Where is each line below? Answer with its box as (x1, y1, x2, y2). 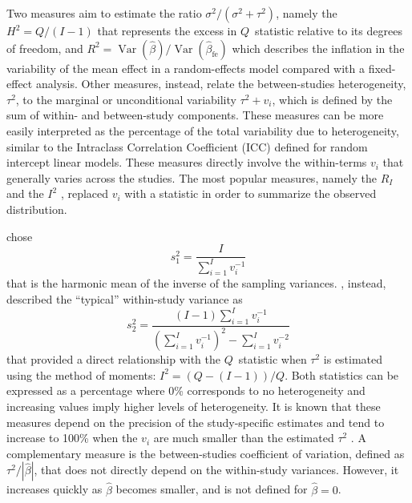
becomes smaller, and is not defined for (115, 481, 308, 497)
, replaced (60, 185, 109, 202)
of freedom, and (6, 39, 83, 56)
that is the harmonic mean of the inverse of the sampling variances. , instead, (6, 275, 386, 292)
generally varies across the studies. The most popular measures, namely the (6, 169, 377, 186)
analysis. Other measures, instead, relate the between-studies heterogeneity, (35, 75, 406, 92)
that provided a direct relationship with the (6, 351, 221, 368)
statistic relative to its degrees (255, 22, 402, 38)
